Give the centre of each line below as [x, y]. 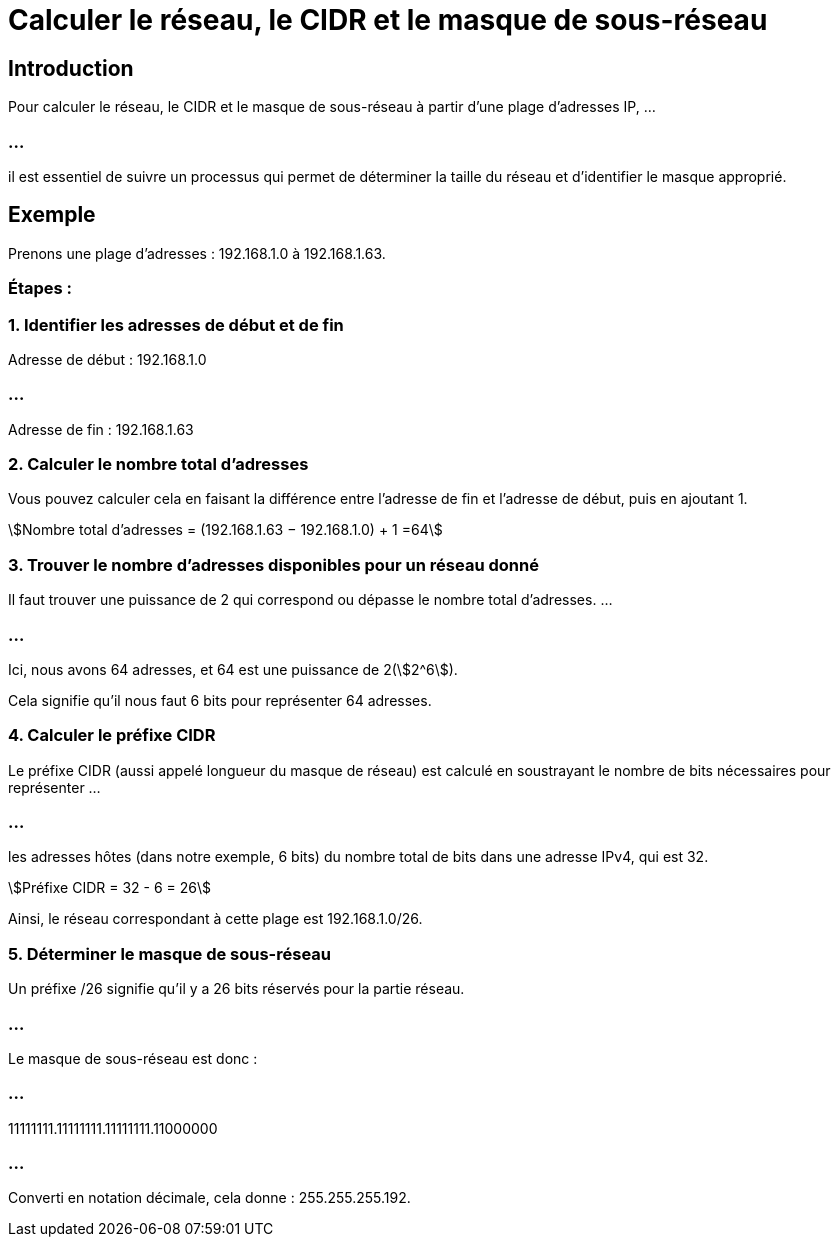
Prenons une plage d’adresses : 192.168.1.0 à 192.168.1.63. [197, 253]
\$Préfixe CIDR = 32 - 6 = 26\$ [109, 888]
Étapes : [40, 288]
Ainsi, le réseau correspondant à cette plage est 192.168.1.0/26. [215, 919]
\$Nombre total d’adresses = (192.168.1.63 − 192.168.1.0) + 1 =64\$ [225, 530]
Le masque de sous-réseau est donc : [133, 1058]
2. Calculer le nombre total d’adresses [158, 464]
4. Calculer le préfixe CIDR [112, 735]
